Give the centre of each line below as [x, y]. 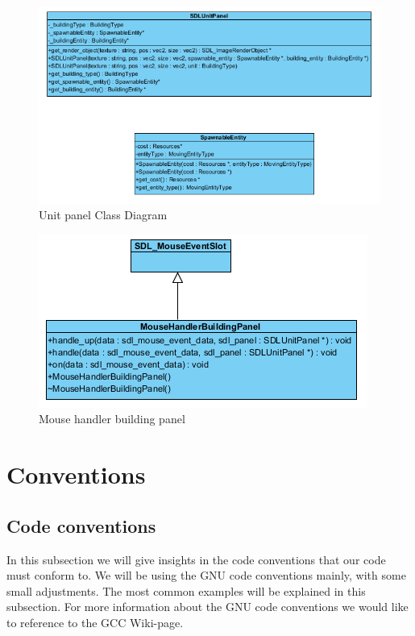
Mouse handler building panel [112, 419]
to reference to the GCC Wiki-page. [95, 622]
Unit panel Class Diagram [103, 215]
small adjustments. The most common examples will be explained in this [186, 590]
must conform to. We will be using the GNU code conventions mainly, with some [206, 575]
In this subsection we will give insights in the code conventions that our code [196, 559]
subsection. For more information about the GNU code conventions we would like [207, 607]
